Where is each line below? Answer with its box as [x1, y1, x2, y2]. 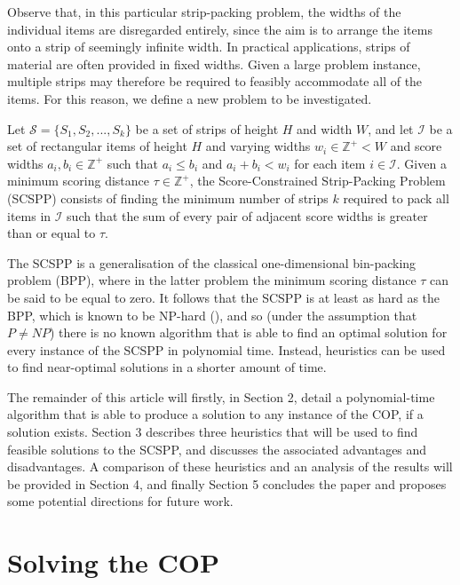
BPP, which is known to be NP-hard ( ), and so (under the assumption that [7, 305, 417, 324]
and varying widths [205, 137, 311, 155]
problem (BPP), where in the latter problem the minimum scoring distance [7, 271, 416, 289]
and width [297, 119, 353, 138]
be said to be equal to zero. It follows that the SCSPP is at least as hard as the [7, 288, 440, 306]
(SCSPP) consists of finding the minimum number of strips [7, 188, 329, 207]
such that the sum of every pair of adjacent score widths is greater [67, 206, 428, 225]
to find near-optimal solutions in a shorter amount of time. [7, 358, 327, 376]
